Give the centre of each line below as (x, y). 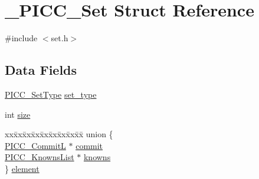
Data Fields (41, 70)
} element (22, 168)
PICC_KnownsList (40, 157)
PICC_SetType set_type (51, 94)
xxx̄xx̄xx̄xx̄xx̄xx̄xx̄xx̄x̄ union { (59, 134)
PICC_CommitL (35, 145)
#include (21, 38)
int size (18, 114)
